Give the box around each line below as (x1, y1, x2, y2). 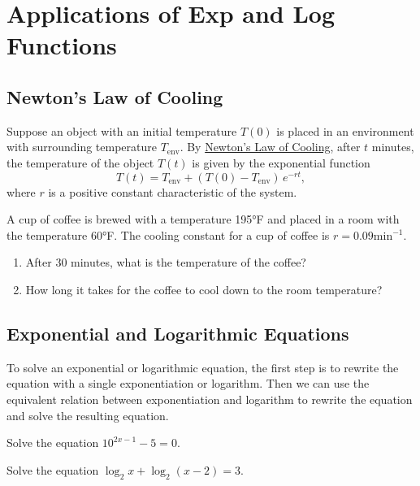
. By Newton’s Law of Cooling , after (180, 138, 361, 155)
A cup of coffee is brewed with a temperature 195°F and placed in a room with (6, 210, 400, 228)
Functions (6, 28, 117, 62)
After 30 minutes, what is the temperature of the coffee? (25, 254, 306, 271)
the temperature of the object (6, 154, 154, 171)
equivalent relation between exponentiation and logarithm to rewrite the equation (6, 390, 413, 407)
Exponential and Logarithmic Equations (6, 320, 349, 345)
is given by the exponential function (192, 154, 370, 171)
